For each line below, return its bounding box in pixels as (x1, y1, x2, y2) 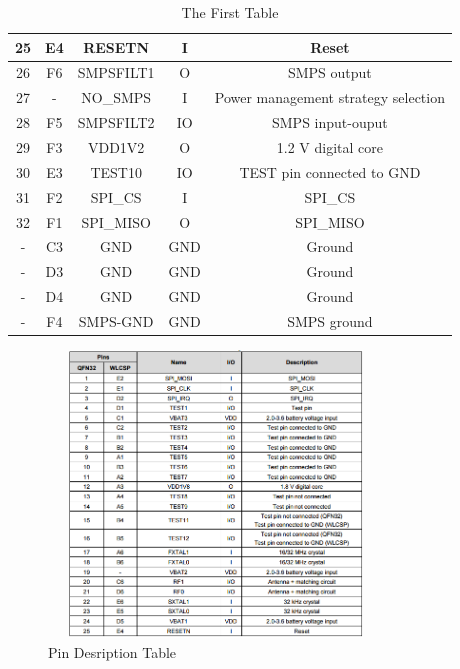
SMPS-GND (78, 310, 154, 331)
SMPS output (287, 62, 372, 83)
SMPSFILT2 (77, 112, 155, 133)
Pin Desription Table (48, 641, 177, 662)
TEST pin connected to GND (239, 161, 421, 182)
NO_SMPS (81, 87, 152, 108)
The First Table (181, 2, 279, 22)
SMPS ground (287, 310, 373, 331)
